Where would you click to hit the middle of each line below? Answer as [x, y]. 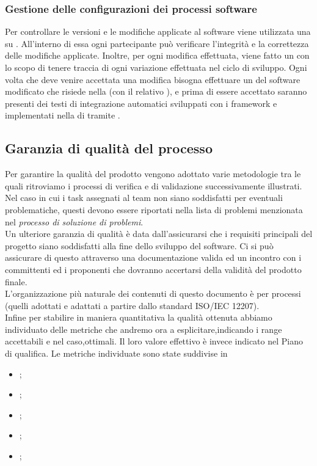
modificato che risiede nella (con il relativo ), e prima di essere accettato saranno [156, 91]
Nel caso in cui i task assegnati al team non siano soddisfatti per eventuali [144, 198]
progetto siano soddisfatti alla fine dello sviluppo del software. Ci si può [139, 245]
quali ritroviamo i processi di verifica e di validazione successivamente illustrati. [154, 185]
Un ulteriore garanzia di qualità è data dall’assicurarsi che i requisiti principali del [159, 234]
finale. [16, 281]
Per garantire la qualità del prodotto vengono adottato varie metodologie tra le [153, 174]
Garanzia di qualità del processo [109, 148]
